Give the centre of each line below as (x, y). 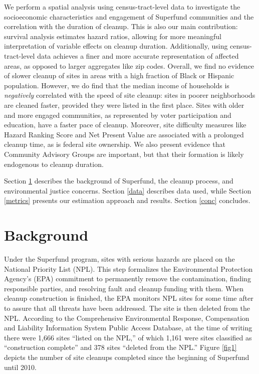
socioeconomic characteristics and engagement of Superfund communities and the (129, 16)
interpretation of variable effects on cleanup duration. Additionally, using (116, 46)
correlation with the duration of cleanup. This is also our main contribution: (121, 26)
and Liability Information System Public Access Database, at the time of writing (128, 328)
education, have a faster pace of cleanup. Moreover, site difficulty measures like (125, 125)
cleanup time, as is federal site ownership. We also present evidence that (115, 144)
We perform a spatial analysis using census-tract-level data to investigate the (122, 7)
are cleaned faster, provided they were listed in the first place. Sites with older (124, 105)
